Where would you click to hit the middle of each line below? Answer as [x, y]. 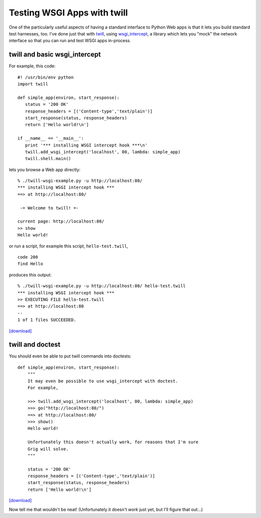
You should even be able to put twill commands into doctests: [70, 356]
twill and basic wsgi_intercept [55, 55]
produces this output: [30, 275]
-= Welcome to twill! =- [50, 208]
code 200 [28, 257]
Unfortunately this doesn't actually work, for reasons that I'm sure [113, 442]
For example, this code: [32, 66]
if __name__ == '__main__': [51, 138]
